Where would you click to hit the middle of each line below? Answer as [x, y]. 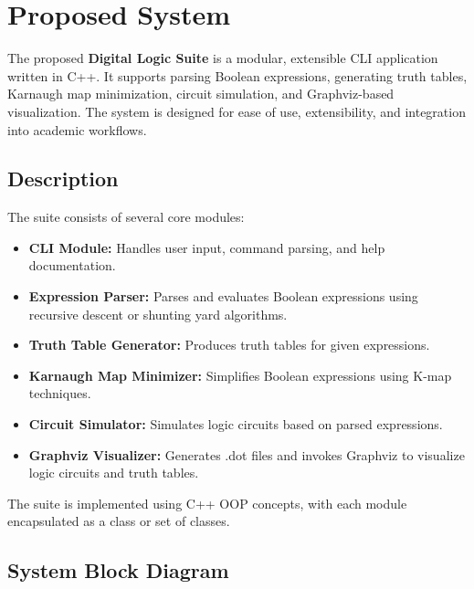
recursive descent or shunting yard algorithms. [158, 314]
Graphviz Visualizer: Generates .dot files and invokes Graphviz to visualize [247, 454]
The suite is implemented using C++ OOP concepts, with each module [207, 503]
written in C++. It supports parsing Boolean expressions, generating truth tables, [237, 75]
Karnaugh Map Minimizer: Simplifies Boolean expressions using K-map [240, 375]
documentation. [72, 265]
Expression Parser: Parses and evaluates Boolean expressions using [223, 296]
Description [63, 179]
